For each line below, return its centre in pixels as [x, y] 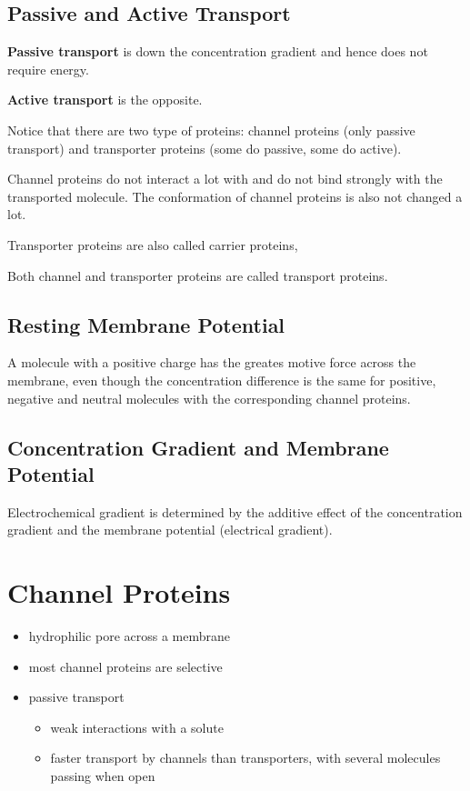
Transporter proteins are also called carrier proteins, [153, 244]
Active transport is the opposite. [105, 100]
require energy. [48, 69]
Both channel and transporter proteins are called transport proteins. [198, 275]
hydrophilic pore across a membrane [129, 636]
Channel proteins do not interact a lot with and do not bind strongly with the [225, 179]
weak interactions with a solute [137, 727]
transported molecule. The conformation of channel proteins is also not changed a [235, 196]
